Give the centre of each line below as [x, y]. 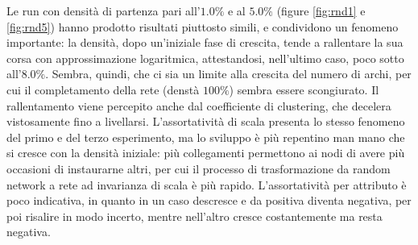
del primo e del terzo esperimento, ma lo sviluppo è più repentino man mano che [206, 137]
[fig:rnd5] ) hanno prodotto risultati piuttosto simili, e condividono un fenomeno [203, 26]
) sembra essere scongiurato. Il [304, 89]
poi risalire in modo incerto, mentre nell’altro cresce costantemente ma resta [195, 216]
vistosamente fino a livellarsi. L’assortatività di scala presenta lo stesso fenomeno [206, 121]
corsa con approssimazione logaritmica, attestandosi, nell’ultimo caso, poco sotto [205, 58]
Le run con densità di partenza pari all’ [103, 10]
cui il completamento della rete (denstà [103, 89]
